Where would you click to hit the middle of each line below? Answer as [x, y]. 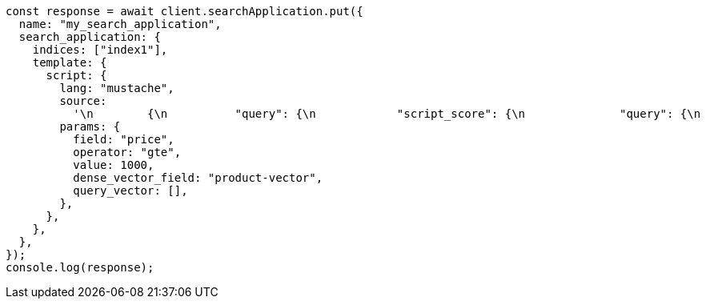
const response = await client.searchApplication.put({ [185, 11]
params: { [90, 126]
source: [83, 101]
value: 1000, [114, 165]
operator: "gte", [127, 152]
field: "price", [124, 139]
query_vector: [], [130, 191]
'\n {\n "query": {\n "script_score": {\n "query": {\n [387, 114]
